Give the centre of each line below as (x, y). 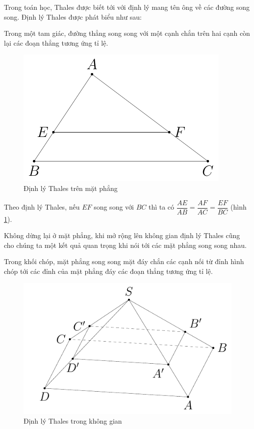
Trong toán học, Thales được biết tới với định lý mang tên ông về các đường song (127, 7)
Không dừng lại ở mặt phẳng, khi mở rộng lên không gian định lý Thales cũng (122, 235)
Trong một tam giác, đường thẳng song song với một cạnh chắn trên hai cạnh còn (127, 33)
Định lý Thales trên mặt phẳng (71, 188)
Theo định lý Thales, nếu (42, 207)
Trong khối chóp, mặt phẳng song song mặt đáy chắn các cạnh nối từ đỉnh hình (124, 261)
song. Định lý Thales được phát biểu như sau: (73, 16)
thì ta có (161, 207)
